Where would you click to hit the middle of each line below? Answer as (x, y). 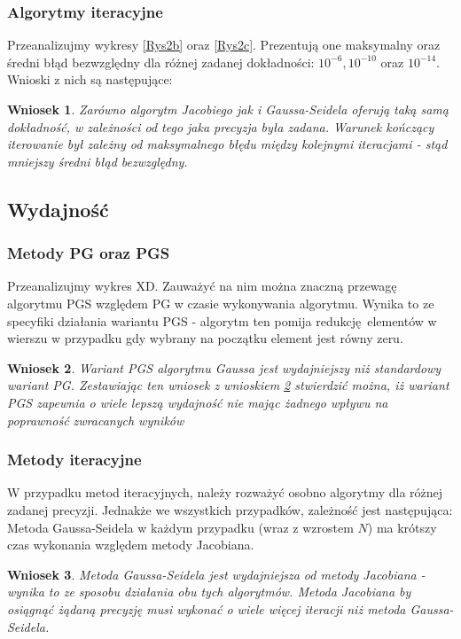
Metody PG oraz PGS (89, 253)
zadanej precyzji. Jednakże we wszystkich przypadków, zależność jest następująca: (230, 509)
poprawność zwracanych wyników (96, 420)
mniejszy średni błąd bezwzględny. (98, 161)
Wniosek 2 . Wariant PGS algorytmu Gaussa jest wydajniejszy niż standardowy (224, 367)
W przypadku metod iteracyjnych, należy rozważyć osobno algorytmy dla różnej (225, 492)
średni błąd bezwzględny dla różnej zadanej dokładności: (161, 62)
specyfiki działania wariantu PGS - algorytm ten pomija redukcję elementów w (222, 320)
